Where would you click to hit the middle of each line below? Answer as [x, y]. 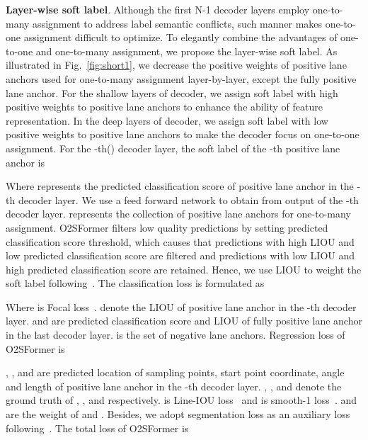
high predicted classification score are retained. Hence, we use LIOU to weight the [184, 269]
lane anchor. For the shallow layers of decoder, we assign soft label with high [172, 92]
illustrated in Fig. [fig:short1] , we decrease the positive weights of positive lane [176, 65]
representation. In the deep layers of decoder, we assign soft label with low [167, 120]
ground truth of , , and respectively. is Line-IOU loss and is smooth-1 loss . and [181, 400]
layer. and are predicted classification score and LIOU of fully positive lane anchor [184, 321]
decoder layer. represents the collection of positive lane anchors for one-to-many [178, 214]
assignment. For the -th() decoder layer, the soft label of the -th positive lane [173, 148]
